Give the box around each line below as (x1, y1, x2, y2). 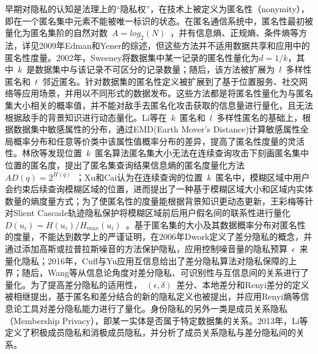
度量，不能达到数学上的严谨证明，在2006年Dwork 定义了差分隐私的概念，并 (13, 230, 312, 243)
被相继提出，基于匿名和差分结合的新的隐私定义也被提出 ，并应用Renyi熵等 (5, 290, 301, 303)
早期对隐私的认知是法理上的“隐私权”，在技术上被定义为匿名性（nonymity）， (5, 2, 309, 15)
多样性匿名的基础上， (216, 110, 303, 123)
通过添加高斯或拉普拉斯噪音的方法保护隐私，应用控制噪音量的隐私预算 (5, 242, 287, 255)
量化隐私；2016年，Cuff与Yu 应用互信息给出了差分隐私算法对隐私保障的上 (5, 254, 297, 267)
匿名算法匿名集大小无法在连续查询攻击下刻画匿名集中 (95, 146, 309, 159)
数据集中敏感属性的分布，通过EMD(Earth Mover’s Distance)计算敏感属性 (13, 123, 300, 135)
